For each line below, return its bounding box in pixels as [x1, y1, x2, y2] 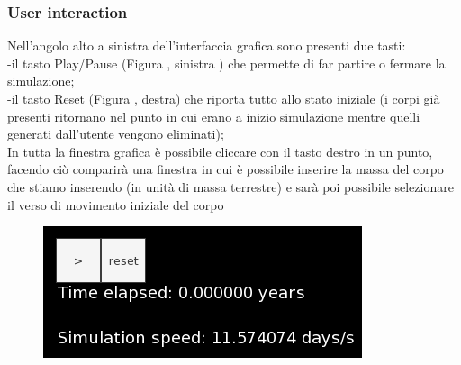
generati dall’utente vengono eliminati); [7, 124, 224, 143]
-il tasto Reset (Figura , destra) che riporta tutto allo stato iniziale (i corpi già [7, 89, 440, 107]
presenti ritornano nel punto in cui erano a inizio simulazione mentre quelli [7, 106, 420, 125]
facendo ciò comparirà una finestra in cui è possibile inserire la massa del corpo [7, 160, 444, 178]
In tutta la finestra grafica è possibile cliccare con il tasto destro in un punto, [7, 141, 433, 160]
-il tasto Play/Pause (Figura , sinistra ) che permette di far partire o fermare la [7, 53, 446, 72]
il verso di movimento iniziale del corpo [7, 195, 224, 214]
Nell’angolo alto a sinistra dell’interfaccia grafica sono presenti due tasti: [7, 36, 406, 55]
